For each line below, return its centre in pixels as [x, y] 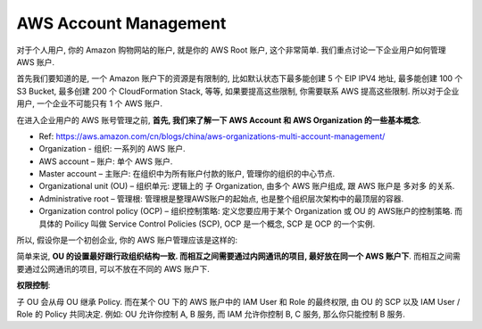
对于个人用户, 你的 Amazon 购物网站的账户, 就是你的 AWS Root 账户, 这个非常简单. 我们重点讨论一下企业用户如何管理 [231, 50]
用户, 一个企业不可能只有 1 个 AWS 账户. [90, 103]
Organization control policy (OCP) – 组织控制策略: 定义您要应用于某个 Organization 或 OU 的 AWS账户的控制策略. [245, 211]
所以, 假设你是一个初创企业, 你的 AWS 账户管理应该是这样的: [127, 240]
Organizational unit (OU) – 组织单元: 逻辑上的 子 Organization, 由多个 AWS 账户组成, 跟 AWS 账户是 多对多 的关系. [247, 186]
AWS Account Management [121, 23]
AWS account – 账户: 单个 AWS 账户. [106, 161]
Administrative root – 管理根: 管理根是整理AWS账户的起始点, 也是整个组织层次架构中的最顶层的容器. [221, 198]
